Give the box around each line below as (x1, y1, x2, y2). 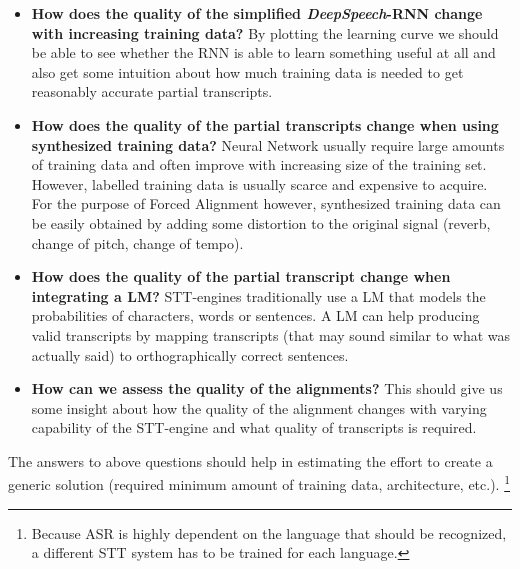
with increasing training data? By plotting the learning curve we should (31, 22, 499, 43)
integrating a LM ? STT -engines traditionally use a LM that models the (31, 285, 486, 306)
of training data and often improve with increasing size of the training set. (31, 154, 487, 175)
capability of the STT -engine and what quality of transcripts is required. (31, 417, 477, 438)
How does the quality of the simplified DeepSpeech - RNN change (31, 3, 483, 23)
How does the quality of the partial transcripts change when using (31, 114, 499, 135)
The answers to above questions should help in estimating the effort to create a (8, 450, 493, 471)
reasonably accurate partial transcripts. (31, 81, 273, 102)
